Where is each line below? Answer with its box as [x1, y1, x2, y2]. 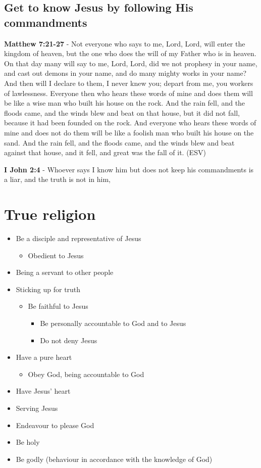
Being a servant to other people [16, 267, 114, 277]
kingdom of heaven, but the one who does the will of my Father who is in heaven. [4, 48, 256, 59]
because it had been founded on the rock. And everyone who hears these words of [4, 117, 256, 128]
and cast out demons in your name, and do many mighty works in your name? [4, 68, 247, 78]
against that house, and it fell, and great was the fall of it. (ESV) [4, 147, 206, 158]
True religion [4, 204, 96, 224]
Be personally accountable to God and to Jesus [40, 318, 186, 328]
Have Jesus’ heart [16, 386, 71, 396]
